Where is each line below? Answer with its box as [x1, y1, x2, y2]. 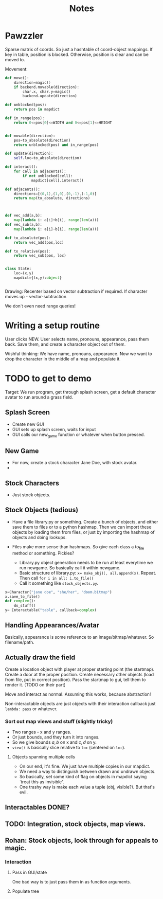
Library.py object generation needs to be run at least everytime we [19, 559, 153, 565]
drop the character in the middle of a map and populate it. [5, 356, 121, 361]
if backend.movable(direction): [14, 85, 79, 90]
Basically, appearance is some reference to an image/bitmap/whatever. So [5, 634, 154, 640]
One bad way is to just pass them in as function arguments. [12, 879, 131, 885]
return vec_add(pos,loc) [14, 240, 64, 245]
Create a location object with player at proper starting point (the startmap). [5, 666, 155, 672]
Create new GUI [12, 421, 44, 427]
